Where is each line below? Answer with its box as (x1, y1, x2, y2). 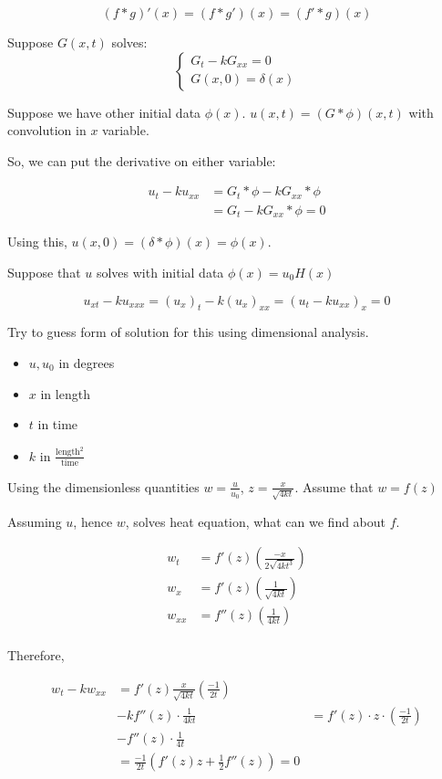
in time (37, 415, 78, 434)
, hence (73, 511, 113, 531)
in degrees (58, 353, 115, 372)
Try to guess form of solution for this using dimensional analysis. (7, 322, 369, 342)
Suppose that (7, 262, 81, 281)
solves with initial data (96, 262, 224, 281)
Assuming (7, 511, 62, 531)
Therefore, (7, 646, 65, 665)
